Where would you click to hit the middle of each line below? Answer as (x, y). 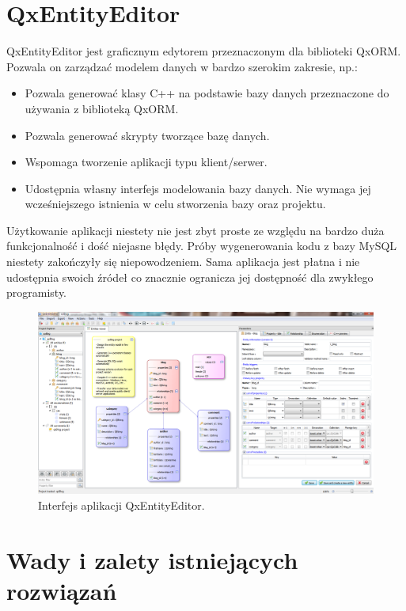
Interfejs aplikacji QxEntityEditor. (121, 505)
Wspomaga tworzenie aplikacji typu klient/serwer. (146, 162)
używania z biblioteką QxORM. (102, 108)
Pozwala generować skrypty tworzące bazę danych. (147, 135)
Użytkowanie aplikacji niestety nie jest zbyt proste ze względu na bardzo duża (195, 230)
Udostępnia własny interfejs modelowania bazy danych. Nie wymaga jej (198, 188)
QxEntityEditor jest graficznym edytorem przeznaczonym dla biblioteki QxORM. (204, 51)
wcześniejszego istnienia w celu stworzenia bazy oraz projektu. (175, 204)
